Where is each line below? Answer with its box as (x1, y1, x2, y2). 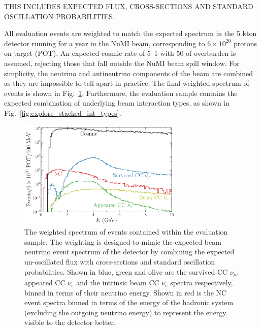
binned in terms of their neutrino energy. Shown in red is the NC (24, 287, 227, 298)
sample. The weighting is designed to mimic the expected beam (24, 236, 221, 247)
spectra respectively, (170, 277, 233, 288)
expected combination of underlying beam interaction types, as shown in (4, 97, 230, 108)
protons (233, 38, 257, 48)
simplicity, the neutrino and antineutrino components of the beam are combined (4, 68, 253, 78)
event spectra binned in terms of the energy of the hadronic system (24, 297, 234, 308)
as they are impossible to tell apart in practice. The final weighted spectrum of (4, 78, 249, 88)
